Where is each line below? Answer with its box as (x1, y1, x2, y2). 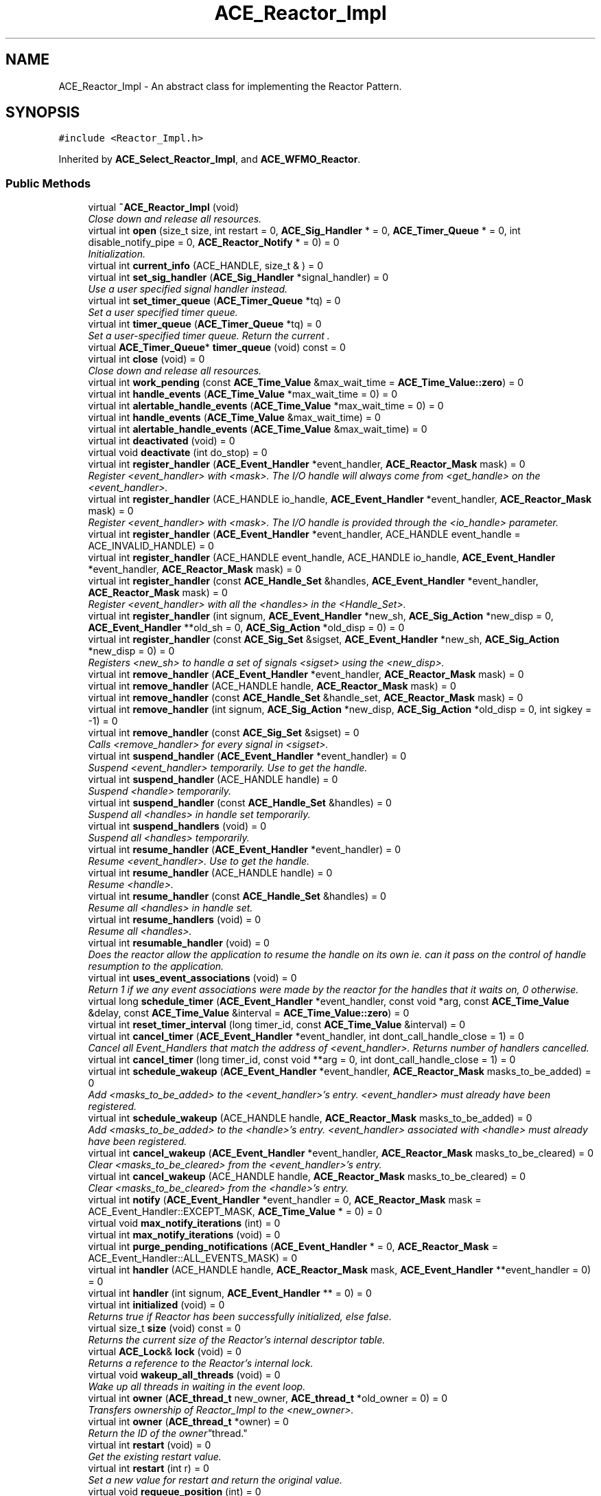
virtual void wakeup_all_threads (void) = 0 (88, 1369, 281, 1381)
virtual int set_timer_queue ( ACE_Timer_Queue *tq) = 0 (88, 295, 341, 307)
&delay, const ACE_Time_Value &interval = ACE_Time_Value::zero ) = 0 (88, 1007, 410, 1019)
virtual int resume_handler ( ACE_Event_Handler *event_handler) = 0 (88, 843, 401, 856)
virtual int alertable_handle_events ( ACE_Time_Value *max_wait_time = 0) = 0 (88, 400, 444, 412)
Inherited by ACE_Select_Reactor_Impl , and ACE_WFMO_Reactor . (58, 153, 361, 166)
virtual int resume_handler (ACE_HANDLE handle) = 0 (88, 867, 333, 879)
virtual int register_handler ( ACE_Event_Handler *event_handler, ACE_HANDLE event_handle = (88, 528, 521, 541)
